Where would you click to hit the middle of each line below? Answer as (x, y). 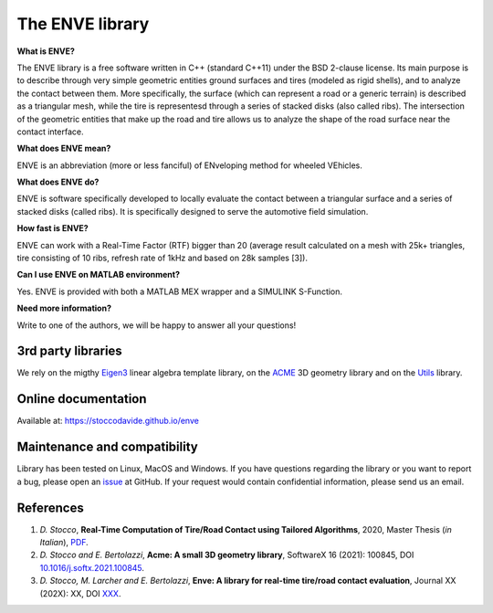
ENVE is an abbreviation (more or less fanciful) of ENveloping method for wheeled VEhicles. (189, 165)
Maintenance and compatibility (107, 447)
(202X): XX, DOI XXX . (80, 593)
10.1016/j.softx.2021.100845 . (92, 567)
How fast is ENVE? (52, 228)
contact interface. (50, 132)
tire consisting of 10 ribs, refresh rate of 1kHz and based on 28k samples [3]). (162, 258)
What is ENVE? (46, 51)
